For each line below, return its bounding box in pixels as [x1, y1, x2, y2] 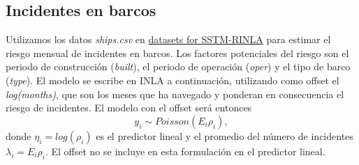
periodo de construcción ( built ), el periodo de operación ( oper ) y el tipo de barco [6, 59, 351, 74]
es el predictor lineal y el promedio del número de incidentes [96, 128, 353, 143]
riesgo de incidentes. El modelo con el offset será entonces [6, 100, 252, 115]
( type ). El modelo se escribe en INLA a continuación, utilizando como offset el [6, 72, 339, 87]
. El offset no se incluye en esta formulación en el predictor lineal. [45, 143, 325, 158]
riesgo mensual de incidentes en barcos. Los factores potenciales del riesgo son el [6, 45, 349, 60]
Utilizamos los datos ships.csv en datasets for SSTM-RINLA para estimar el [6, 32, 331, 47]
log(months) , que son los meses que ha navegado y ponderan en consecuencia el [6, 86, 344, 101]
